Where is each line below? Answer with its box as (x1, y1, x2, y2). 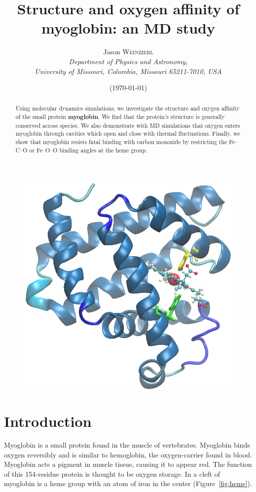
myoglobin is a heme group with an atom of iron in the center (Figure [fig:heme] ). (4, 478, 252, 489)
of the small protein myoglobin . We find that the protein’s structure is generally (15, 113, 225, 121)
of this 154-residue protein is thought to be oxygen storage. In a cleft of (4, 468, 220, 479)
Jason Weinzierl (103, 46, 153, 57)
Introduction (4, 411, 92, 431)
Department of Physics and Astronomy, (69, 56, 188, 66)
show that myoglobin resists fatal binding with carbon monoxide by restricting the (15, 138, 227, 146)
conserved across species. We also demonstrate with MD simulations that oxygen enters (15, 121, 240, 129)
